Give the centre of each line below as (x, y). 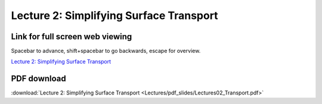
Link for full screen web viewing (72, 37)
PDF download (39, 79)
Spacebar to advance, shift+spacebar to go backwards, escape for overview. (106, 51)
